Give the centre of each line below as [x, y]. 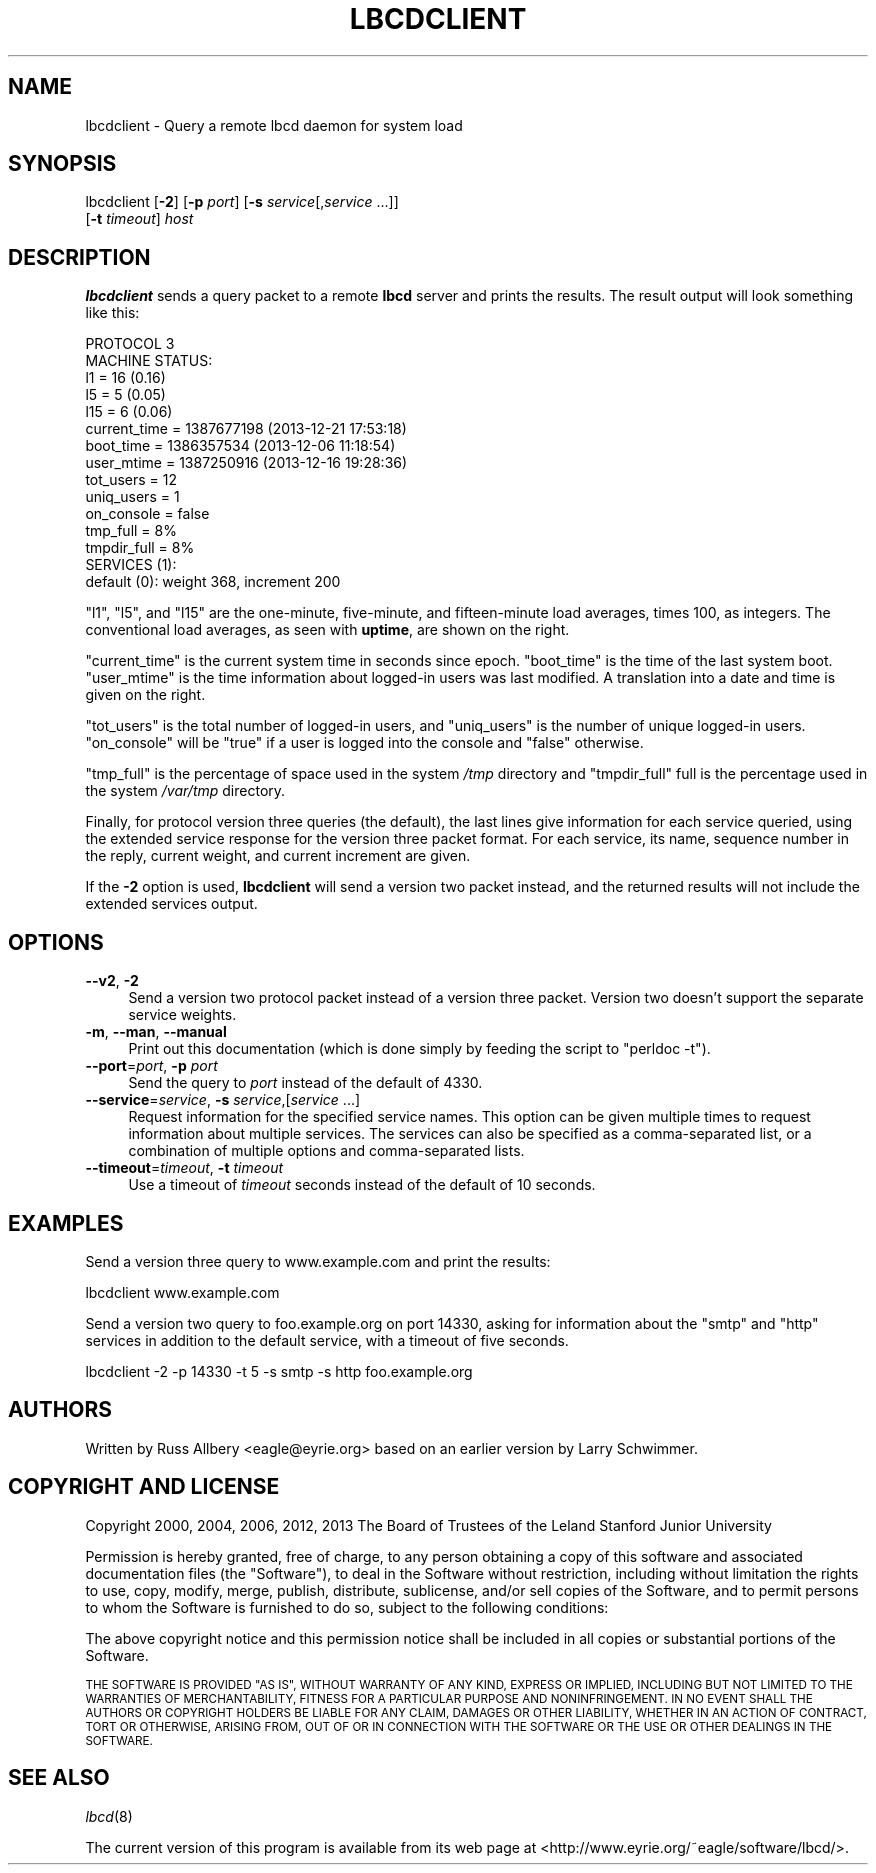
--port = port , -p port [151, 1066]
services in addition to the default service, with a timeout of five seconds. [327, 1340]
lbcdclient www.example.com [182, 1292]
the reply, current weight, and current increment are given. [278, 856]
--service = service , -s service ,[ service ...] [223, 1100]
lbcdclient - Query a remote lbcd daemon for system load [274, 125]
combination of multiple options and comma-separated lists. [326, 1151]
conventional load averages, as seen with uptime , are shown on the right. [327, 630]
